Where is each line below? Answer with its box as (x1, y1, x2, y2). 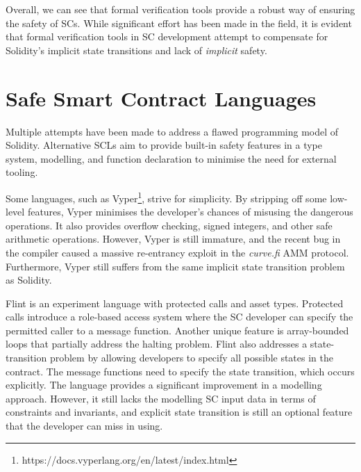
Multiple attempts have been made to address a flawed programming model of (6, 124, 339, 138)
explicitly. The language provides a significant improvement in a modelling (6, 377, 322, 392)
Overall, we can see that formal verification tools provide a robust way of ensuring (6, 2, 355, 16)
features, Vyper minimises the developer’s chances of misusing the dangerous (27, 204, 353, 219)
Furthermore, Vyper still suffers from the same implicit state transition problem (6, 259, 345, 273)
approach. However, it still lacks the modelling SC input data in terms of (6, 391, 316, 405)
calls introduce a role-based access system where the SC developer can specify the (6, 309, 353, 324)
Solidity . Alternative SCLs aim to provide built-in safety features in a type (6, 138, 322, 152)
